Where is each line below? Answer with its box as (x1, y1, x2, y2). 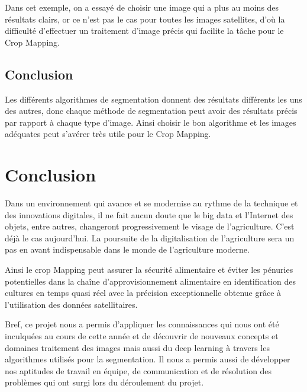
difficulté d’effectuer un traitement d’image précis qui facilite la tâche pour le (5, 24, 284, 37)
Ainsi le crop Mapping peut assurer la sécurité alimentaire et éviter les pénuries (5, 263, 293, 276)
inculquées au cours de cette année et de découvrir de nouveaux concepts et (5, 330, 279, 342)
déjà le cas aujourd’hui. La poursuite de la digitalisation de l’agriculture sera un (5, 231, 295, 244)
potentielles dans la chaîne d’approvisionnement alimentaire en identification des (5, 275, 296, 287)
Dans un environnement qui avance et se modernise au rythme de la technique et (5, 197, 298, 209)
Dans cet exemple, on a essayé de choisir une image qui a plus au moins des (5, 1, 279, 13)
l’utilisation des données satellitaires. (5, 298, 138, 310)
